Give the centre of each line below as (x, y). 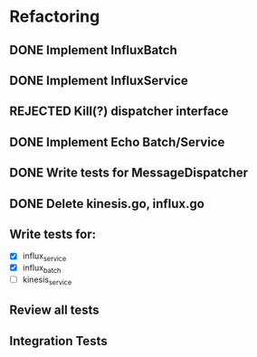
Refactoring (55, 17)
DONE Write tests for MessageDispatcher (129, 173)
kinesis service (47, 280)
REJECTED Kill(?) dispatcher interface (119, 112)
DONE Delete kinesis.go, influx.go (107, 204)
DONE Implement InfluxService (99, 80)
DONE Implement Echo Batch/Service (117, 142)
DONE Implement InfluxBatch (94, 50)
